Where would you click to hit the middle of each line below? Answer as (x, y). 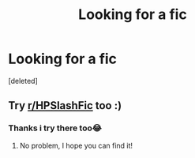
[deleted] (23, 81)
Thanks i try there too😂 (55, 128)
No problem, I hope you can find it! (76, 145)
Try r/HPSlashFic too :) (65, 105)
